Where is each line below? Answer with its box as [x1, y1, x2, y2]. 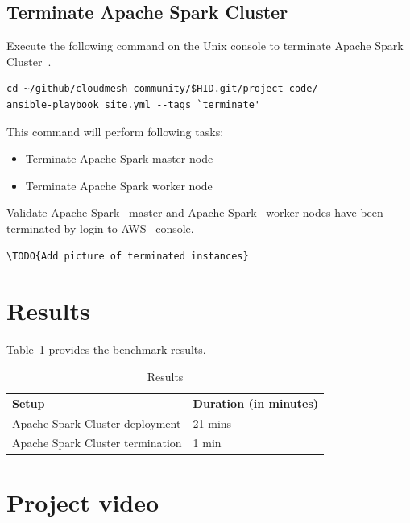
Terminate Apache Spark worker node [25, 176, 213, 193]
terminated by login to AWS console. [6, 219, 194, 236]
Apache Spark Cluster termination [12, 434, 182, 451]
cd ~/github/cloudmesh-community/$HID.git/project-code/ [6, 83, 318, 95]
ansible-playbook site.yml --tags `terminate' [6, 98, 260, 110]
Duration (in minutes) [193, 394, 319, 411]
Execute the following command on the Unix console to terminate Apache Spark [6, 37, 404, 54]
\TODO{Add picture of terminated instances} [6, 250, 249, 262]
